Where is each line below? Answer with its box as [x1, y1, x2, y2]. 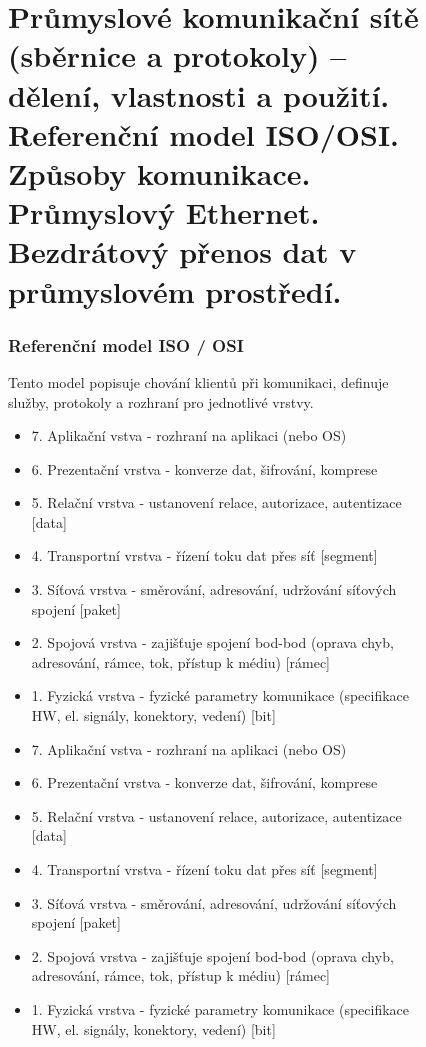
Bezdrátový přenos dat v [8, 231, 357, 272]
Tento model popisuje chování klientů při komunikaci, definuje [8, 371, 389, 392]
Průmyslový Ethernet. [8, 192, 320, 233]
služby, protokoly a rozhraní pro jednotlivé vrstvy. [8, 391, 314, 412]
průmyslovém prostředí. [8, 270, 342, 311]
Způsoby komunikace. [8, 152, 311, 193]
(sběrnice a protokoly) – [8, 35, 347, 76]
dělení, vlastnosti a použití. [8, 74, 390, 115]
